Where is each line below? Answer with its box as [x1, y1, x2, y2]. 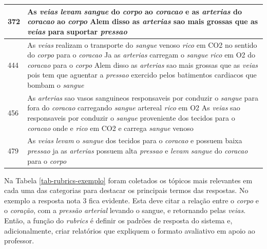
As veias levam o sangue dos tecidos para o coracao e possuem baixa [27, 135, 242, 146]
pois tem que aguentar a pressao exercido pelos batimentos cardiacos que [27, 69, 257, 80]
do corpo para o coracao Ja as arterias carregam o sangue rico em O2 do [27, 49, 256, 60]
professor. [4, 235, 34, 246]
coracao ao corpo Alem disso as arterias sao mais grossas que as [27, 16, 258, 27]
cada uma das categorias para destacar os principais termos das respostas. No [4, 185, 249, 196]
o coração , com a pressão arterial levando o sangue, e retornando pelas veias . [4, 205, 246, 216]
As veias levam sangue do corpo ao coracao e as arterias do [27, 6, 242, 16]
